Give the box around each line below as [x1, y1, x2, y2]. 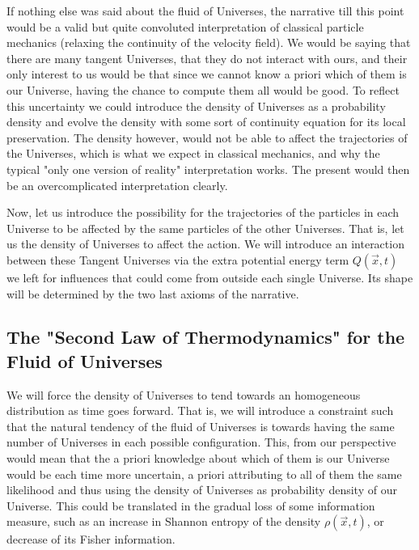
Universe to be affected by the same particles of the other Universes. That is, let [6, 219, 404, 236]
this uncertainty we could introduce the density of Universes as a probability [6, 97, 386, 114]
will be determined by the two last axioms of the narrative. [6, 285, 299, 302]
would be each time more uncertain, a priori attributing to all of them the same [6, 465, 402, 482]
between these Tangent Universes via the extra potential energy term [6, 251, 349, 268]
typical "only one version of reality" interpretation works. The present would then [6, 160, 410, 177]
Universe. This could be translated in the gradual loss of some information [6, 497, 375, 514]
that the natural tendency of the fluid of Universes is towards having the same [6, 417, 395, 434]
